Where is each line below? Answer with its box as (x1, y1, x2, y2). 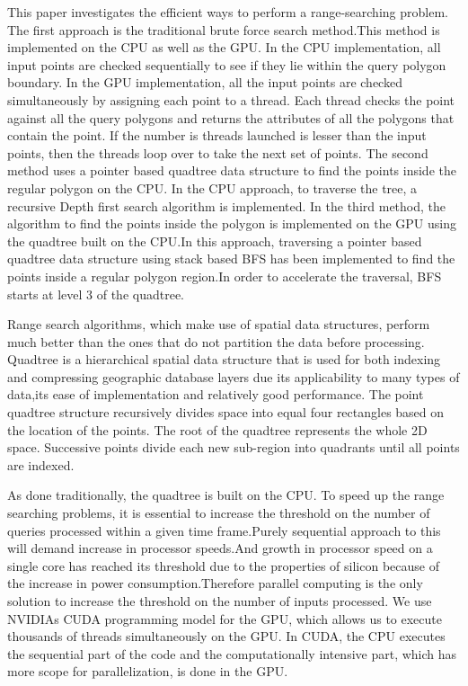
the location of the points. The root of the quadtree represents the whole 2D (7, 420, 428, 439)
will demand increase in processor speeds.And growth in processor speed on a (7, 539, 433, 557)
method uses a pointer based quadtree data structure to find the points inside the (7, 161, 456, 180)
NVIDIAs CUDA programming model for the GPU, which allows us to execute (7, 609, 442, 628)
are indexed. (7, 455, 75, 474)
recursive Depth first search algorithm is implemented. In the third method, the (7, 196, 446, 215)
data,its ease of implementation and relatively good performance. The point (7, 385, 424, 404)
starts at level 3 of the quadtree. (7, 284, 184, 303)
